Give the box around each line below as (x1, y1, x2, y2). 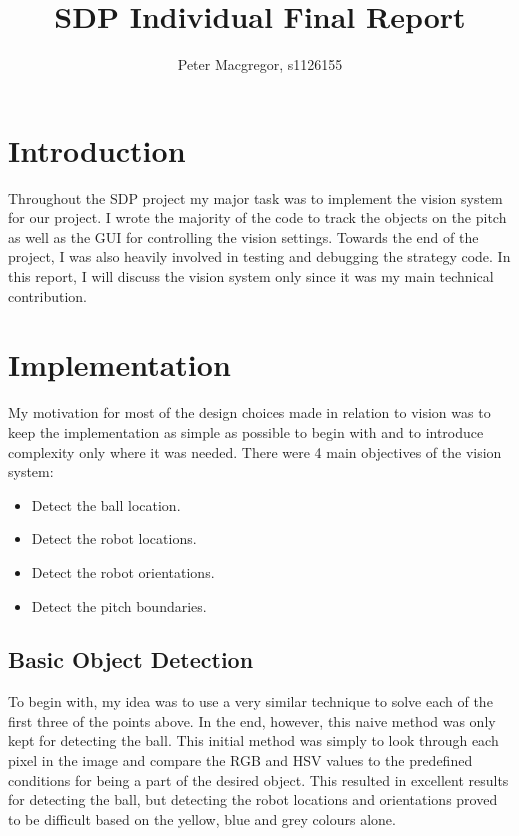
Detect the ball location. (31, 494, 181, 515)
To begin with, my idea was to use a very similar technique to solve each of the (8, 691, 493, 712)
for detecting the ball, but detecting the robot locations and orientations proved (8, 789, 498, 810)
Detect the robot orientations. (31, 561, 215, 582)
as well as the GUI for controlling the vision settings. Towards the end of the (8, 226, 479, 247)
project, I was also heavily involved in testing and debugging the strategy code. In (8, 246, 511, 267)
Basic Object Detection (8, 644, 254, 675)
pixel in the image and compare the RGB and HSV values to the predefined (8, 750, 473, 771)
